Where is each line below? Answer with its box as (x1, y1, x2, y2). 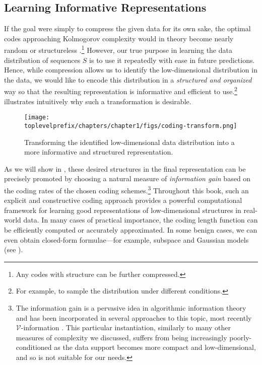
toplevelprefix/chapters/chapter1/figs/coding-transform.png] (24, 122, 237, 129)
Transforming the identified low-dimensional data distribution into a (24, 136, 235, 147)
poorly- (229, 332, 252, 342)
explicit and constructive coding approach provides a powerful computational (4, 195, 242, 205)
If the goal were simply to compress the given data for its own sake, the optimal (4, 23, 251, 34)
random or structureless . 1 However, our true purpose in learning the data (4, 43, 232, 55)
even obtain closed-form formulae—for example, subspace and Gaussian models (4, 234, 249, 245)
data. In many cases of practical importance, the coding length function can (23, 214, 258, 225)
